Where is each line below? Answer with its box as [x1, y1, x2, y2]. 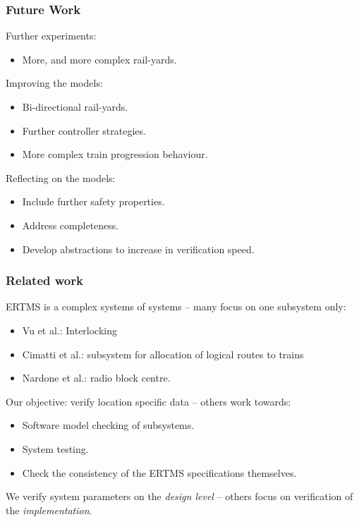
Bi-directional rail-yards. [22, 99, 128, 114]
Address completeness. [22, 217, 119, 232]
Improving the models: [6, 75, 103, 90]
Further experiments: [6, 28, 97, 43]
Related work [6, 272, 83, 289]
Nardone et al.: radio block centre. [22, 370, 171, 385]
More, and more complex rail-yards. [22, 51, 177, 66]
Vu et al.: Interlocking [22, 322, 118, 337]
